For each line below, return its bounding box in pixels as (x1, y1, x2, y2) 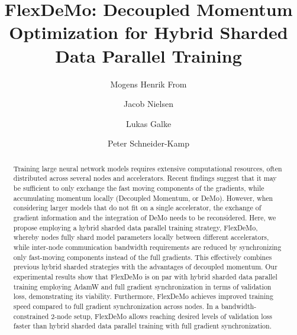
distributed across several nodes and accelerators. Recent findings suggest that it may (13, 173, 277, 183)
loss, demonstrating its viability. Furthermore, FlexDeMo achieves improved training (13, 291, 273, 301)
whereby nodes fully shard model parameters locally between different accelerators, (13, 232, 269, 242)
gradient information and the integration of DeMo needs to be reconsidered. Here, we (13, 212, 276, 222)
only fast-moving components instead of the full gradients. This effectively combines (13, 252, 272, 262)
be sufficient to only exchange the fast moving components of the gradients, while (13, 183, 264, 193)
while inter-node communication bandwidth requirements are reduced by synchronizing (13, 242, 282, 252)
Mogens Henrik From (110, 77, 187, 90)
